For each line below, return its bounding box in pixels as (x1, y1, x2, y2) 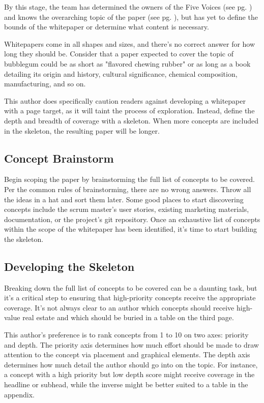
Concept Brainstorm (4, 150, 114, 166)
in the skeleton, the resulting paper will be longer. (4, 125, 160, 136)
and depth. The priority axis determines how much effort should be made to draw (4, 339, 259, 350)
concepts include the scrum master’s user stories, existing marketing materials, (4, 204, 249, 214)
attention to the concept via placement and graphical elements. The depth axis (4, 349, 250, 360)
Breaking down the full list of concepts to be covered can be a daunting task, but (4, 282, 257, 293)
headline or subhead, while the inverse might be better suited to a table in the (4, 379, 248, 390)
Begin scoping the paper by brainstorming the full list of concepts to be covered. (4, 174, 255, 184)
